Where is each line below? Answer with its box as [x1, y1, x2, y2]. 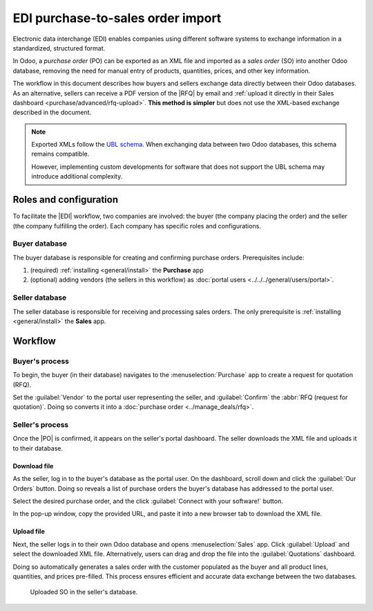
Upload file [12, 527, 45, 536]
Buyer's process [12, 356, 69, 366]
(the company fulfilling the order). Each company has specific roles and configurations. [12, 221, 262, 230]
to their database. [12, 444, 64, 453]
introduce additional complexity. [31, 172, 123, 181]
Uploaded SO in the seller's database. [30, 588, 138, 596]
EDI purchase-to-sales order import [12, 10, 222, 26]
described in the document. [12, 108, 92, 117]
